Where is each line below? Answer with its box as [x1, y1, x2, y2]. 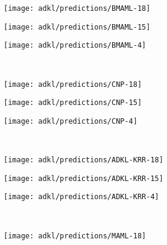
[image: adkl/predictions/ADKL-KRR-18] [4, 156, 163, 165]
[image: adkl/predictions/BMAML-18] [4, 4, 151, 13]
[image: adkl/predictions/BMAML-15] [4, 22, 151, 31]
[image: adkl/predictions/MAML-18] [4, 231, 147, 240]
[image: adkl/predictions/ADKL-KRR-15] [4, 174, 163, 183]
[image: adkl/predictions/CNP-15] [4, 98, 142, 107]
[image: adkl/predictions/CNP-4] [4, 116, 137, 126]
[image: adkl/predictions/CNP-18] [4, 80, 142, 89]
